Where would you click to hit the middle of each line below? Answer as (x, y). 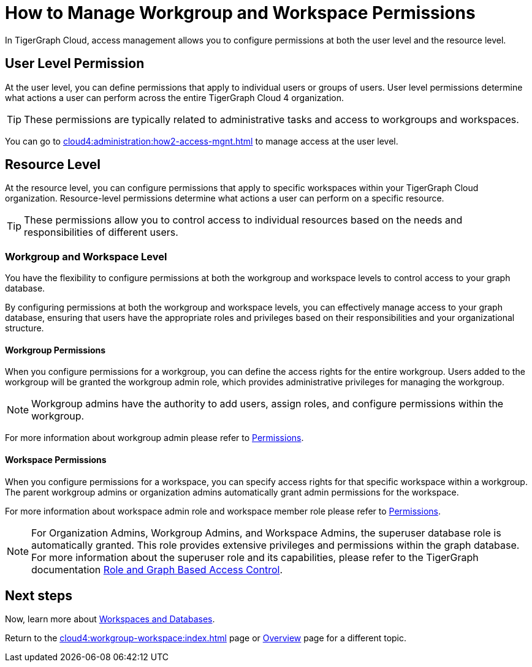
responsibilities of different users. (101, 232)
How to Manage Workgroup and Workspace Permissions (240, 13)
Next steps (39, 596)
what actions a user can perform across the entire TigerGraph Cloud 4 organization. (174, 97)
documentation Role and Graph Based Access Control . (157, 569)
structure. (25, 328)
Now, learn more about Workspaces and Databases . (110, 619)
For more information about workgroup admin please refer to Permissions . (154, 438)
